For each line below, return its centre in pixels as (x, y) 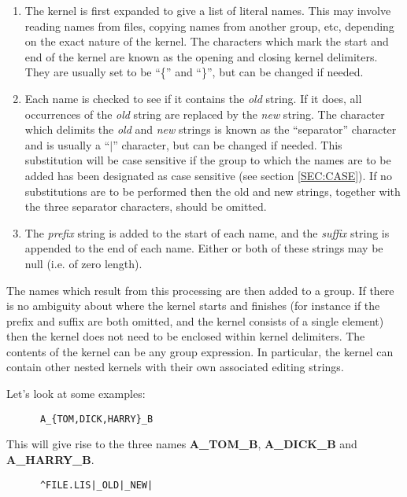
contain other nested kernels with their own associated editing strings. (175, 367)
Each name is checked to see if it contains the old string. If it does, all (193, 98)
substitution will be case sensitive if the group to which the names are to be (208, 160)
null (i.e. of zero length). (83, 263)
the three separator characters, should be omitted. (146, 206)
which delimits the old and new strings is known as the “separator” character (211, 129)
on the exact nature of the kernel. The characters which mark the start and (207, 41)
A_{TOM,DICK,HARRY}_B (96, 419)
